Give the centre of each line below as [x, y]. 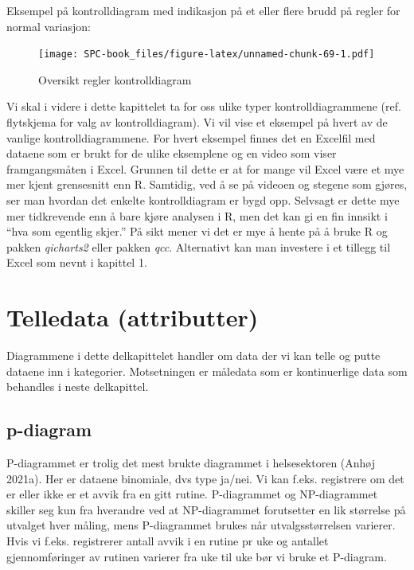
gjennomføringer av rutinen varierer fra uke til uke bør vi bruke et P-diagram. [197, 556]
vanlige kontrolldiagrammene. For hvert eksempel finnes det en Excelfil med [191, 137]
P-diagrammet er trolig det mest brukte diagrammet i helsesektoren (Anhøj [191, 463]
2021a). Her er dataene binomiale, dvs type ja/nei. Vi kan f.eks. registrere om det [205, 478]
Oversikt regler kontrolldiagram [115, 79]
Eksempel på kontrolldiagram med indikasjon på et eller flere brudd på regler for [203, 10]
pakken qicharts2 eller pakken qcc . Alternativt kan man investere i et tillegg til [199, 246]
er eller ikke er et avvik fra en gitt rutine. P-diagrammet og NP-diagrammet [192, 494]
